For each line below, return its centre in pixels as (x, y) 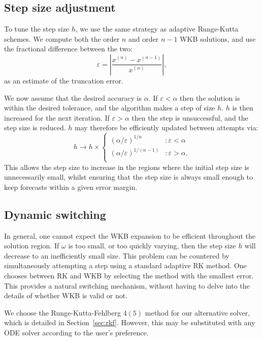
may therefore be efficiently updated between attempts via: (166, 127)
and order (144, 38)
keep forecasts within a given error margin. (71, 187)
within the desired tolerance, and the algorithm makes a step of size (110, 108)
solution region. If (32, 246)
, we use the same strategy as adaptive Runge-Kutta (157, 29)
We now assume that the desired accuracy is (73, 97)
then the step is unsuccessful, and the (190, 117)
